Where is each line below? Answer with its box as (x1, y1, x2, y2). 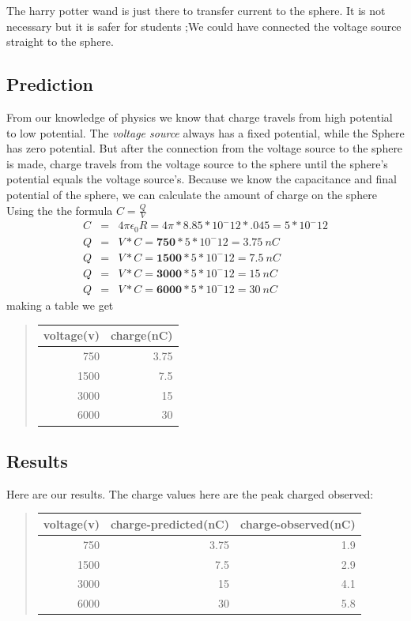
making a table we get (6, 296, 114, 313)
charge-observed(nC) (240, 515, 356, 532)
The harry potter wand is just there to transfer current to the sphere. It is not (6, 2, 386, 18)
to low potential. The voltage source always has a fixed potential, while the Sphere (6, 124, 405, 141)
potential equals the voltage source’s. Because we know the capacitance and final (6, 171, 397, 187)
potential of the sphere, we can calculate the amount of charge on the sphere (6, 186, 377, 202)
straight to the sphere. (6, 33, 114, 50)
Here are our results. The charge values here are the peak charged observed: (6, 485, 374, 502)
